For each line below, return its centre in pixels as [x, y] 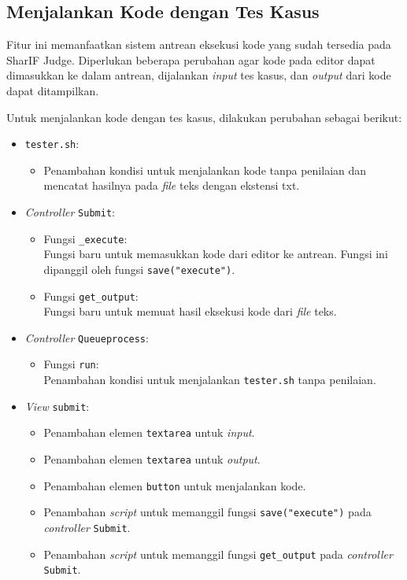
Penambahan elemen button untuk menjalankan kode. [175, 485]
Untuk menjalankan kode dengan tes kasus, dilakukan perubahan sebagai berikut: [204, 117]
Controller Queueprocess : [87, 337]
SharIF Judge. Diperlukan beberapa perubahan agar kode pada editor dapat [191, 59]
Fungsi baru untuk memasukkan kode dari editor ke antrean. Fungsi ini [216, 254]
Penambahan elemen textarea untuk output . [152, 459]
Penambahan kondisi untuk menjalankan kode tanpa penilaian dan [205, 170]
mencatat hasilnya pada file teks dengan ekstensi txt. [172, 185]
